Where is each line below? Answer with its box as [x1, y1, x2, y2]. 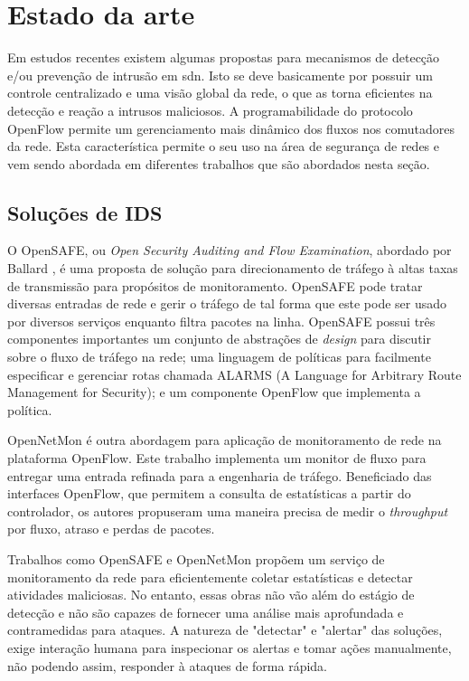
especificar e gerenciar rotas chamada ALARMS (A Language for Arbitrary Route [7, 364, 462, 383]
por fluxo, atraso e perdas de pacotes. [7, 519, 215, 538]
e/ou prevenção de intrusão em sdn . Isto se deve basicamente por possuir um [7, 65, 433, 84]
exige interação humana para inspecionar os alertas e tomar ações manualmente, [7, 638, 452, 657]
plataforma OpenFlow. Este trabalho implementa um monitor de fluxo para [7, 449, 427, 468]
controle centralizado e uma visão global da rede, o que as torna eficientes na [7, 83, 433, 102]
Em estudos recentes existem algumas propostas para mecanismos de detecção [7, 48, 440, 67]
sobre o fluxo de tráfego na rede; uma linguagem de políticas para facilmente [7, 347, 431, 366]
